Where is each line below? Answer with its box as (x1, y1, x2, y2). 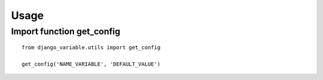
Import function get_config (11, 26, 121, 37)
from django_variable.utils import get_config (22, 44, 161, 51)
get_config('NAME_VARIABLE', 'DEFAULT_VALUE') (22, 60, 161, 68)
